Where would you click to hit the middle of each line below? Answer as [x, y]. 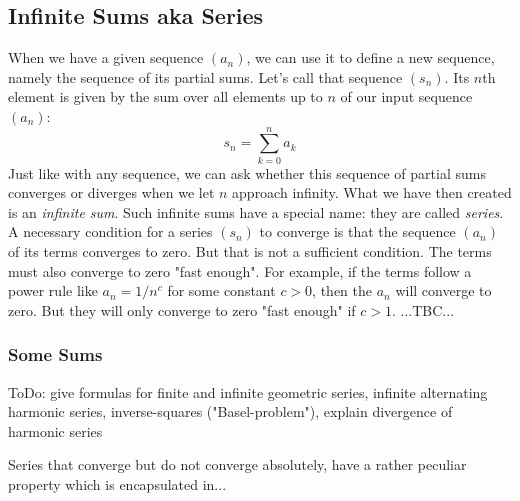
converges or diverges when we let [111, 192]
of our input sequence [406, 96]
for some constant [221, 290]
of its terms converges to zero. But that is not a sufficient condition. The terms [250, 251]
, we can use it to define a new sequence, [370, 57]
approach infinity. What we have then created [372, 192]
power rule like [53, 290]
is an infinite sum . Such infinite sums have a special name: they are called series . [256, 211]
